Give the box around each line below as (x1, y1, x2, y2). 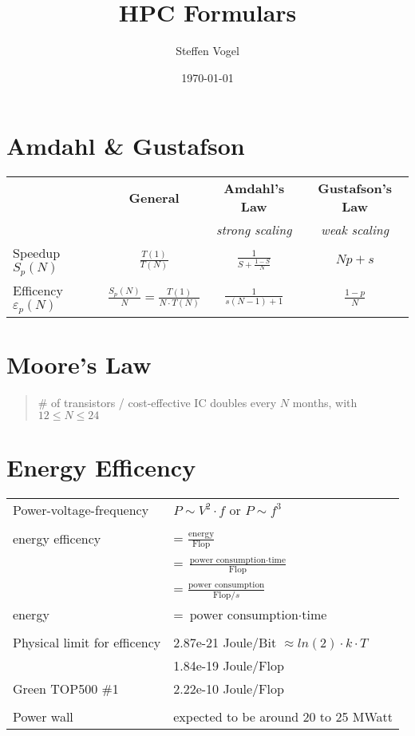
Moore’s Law (6, 348, 152, 381)
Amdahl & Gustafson (6, 129, 245, 162)
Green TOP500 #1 (13, 679, 119, 698)
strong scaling (215, 220, 292, 239)
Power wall (13, 706, 73, 726)
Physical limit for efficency (13, 632, 161, 651)
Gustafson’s (318, 179, 393, 198)
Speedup (13, 243, 61, 263)
